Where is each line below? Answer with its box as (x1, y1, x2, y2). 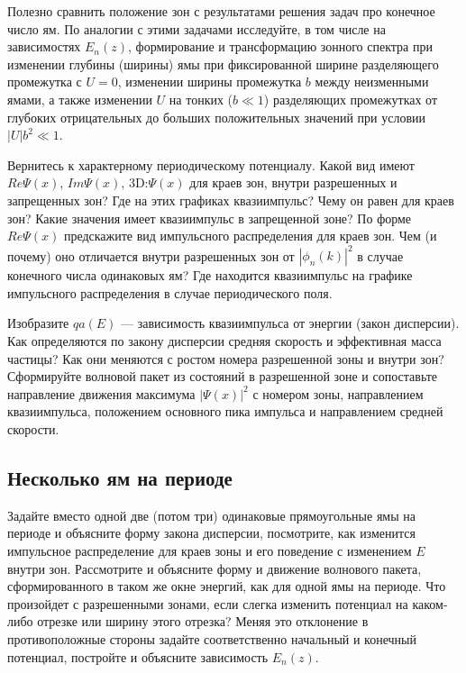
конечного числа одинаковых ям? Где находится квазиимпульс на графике (7, 266, 413, 285)
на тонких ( (169, 89, 233, 108)
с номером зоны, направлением (252, 384, 424, 403)
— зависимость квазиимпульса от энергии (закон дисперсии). (121, 314, 460, 332)
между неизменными (315, 72, 429, 91)
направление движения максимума (7, 384, 196, 403)
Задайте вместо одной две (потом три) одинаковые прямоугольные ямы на (7, 505, 416, 524)
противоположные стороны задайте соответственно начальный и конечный (7, 629, 416, 648)
